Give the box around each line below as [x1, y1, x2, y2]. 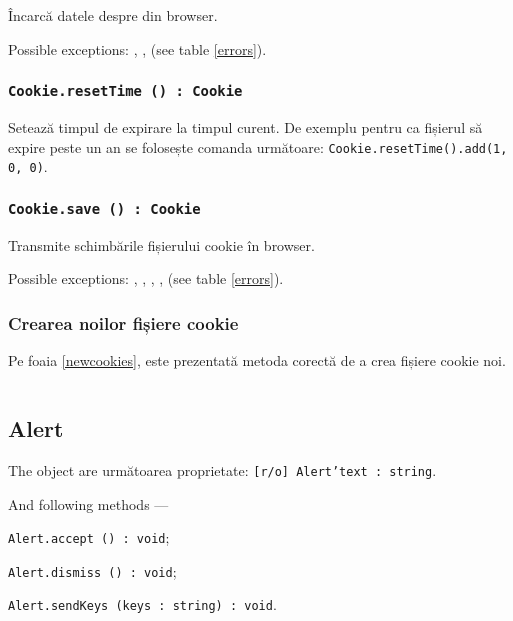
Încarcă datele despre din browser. [8, 5, 218, 25]
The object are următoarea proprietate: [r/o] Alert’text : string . [8, 459, 437, 480]
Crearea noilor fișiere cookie [8, 310, 239, 335]
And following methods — [8, 493, 169, 514]
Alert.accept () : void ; [8, 527, 170, 548]
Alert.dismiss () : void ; [8, 560, 177, 581]
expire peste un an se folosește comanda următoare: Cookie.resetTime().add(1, [8, 136, 508, 157]
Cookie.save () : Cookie [8, 200, 201, 217]
